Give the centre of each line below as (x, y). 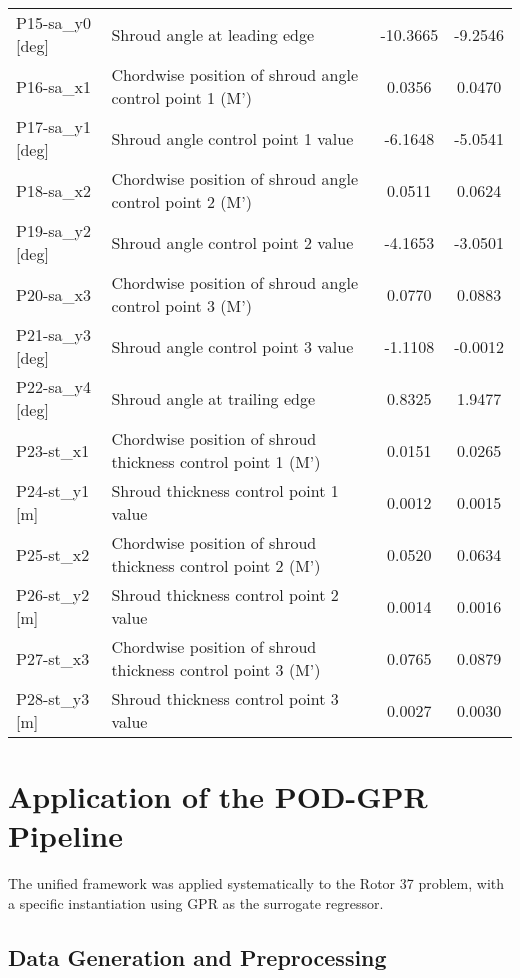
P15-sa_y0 (53, 22)
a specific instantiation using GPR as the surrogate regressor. (196, 902)
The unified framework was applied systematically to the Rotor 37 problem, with (256, 883)
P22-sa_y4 (53, 386)
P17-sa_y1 (53, 126)
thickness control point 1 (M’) (216, 461)
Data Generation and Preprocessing (197, 956)
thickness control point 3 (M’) (216, 669)
